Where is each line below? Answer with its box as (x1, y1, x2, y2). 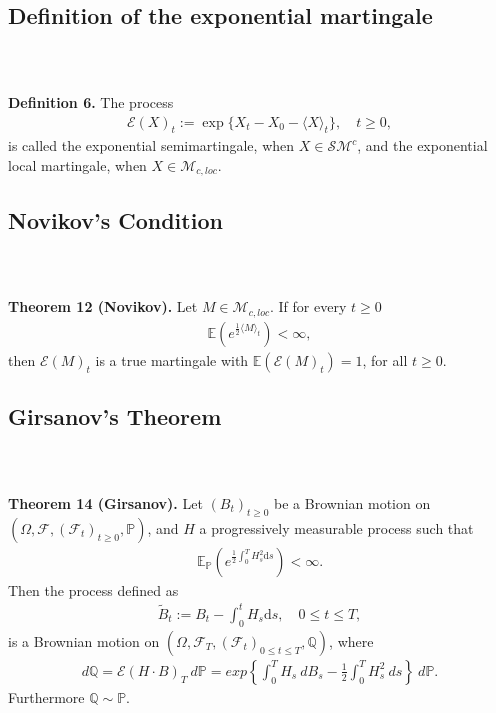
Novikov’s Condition (8, 204, 223, 235)
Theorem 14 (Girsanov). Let (8, 492, 203, 513)
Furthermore (8, 686, 85, 707)
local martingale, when (8, 155, 147, 176)
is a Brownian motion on (8, 630, 160, 651)
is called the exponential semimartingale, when (8, 135, 295, 156)
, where (329, 630, 374, 651)
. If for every (270, 296, 347, 317)
